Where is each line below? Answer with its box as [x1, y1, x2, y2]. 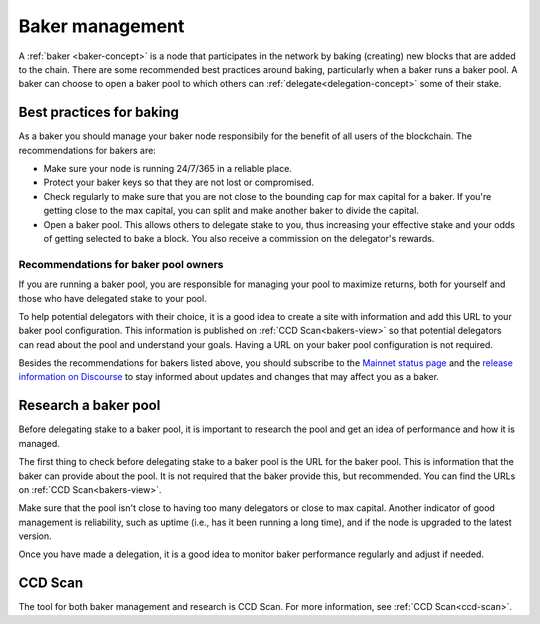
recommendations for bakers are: [18, 144, 157, 156]
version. [18, 530, 52, 542]
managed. [18, 437, 60, 449]
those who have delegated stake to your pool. [18, 292, 207, 304]
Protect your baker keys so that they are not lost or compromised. [43, 176, 315, 189]
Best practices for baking [18, 104, 180, 121]
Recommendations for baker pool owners [18, 257, 224, 271]
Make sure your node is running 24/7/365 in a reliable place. [43, 163, 292, 175]
